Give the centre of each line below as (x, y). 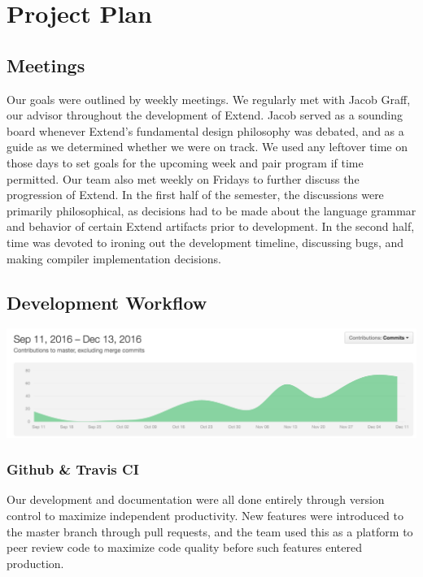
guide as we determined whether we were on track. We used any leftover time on (207, 147)
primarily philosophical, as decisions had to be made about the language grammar (211, 210)
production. (35, 563)
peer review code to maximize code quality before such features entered (185, 547)
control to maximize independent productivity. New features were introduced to (205, 516)
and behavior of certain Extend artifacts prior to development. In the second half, (211, 226)
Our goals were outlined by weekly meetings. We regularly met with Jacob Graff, (209, 99)
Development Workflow (107, 302)
